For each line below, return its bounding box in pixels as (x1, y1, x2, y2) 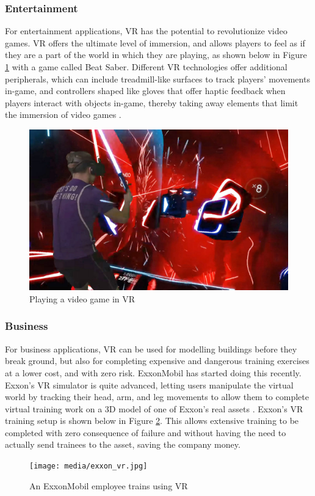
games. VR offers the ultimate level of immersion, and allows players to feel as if (5, 36, 305, 49)
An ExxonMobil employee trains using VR (29, 479, 188, 492)
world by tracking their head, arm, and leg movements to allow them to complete (5, 390, 309, 403)
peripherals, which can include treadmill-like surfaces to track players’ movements (5, 72, 310, 85)
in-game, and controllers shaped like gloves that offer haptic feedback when (5, 84, 286, 97)
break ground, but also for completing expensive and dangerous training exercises (5, 354, 310, 367)
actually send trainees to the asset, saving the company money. (5, 438, 241, 451)
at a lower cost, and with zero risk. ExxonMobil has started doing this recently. (5, 366, 302, 379)
